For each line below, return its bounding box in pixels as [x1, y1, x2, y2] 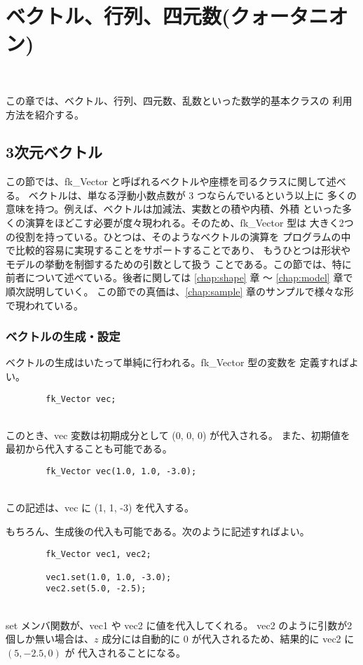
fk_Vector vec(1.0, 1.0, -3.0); [46, 466, 197, 477]
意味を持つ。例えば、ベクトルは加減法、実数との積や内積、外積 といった [6, 201, 342, 216]
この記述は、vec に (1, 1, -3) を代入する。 [6, 500, 195, 515]
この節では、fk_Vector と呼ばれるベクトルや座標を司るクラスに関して [6, 174, 327, 189]
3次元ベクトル [6, 141, 103, 163]
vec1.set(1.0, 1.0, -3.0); [46, 572, 172, 582]
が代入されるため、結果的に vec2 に [191, 631, 355, 646]
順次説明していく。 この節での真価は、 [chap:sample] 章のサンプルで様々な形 [6, 284, 354, 299]
